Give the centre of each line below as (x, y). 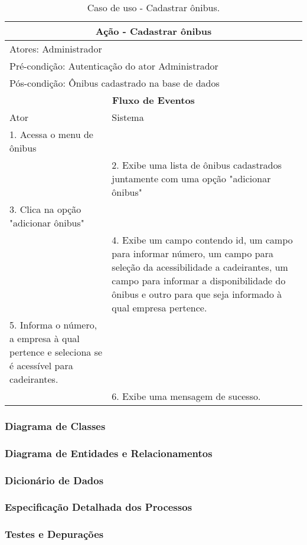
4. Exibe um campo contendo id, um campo (202, 240)
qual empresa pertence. (159, 308)
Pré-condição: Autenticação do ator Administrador (114, 66)
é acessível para (41, 365)
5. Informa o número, (53, 325)
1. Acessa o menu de (51, 134)
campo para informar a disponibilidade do (199, 280)
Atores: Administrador (56, 49)
